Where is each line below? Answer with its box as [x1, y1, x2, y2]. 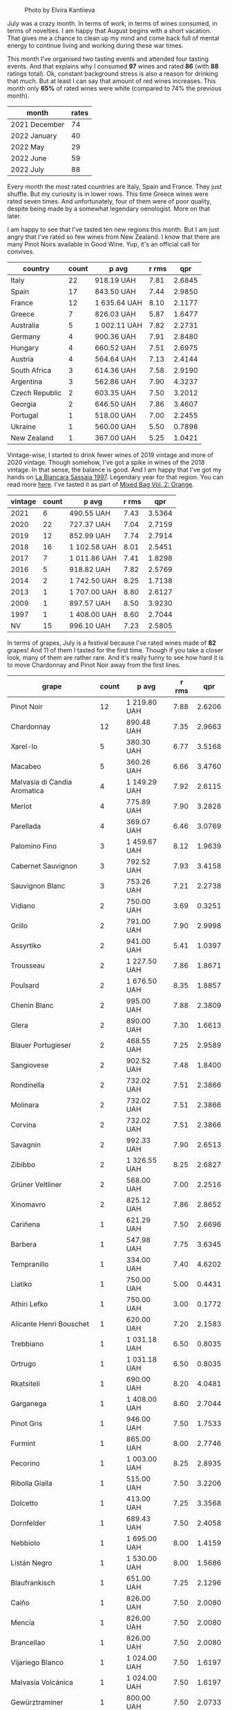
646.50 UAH [94, 400, 136, 409]
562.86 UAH [94, 377, 136, 386]
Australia [10, 321, 39, 330]
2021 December [10, 120, 65, 129]
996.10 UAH [68, 621, 110, 630]
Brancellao [10, 1638, 46, 1647]
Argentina [10, 377, 43, 386]
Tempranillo [10, 1260, 49, 1269]
